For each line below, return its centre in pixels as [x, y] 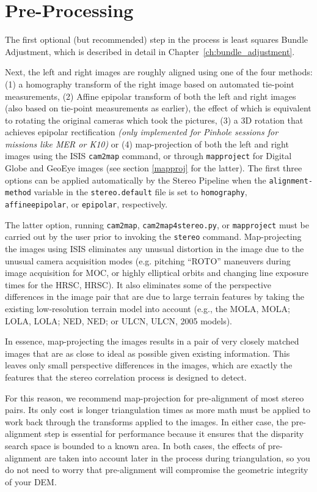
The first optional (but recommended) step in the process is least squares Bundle [156, 39]
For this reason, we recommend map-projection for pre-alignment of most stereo [155, 397]
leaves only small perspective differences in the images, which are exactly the [149, 365]
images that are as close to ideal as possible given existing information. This [148, 353]
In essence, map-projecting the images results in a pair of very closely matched [152, 341]
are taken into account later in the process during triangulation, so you [177, 457]
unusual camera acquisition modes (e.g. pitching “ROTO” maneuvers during [148, 260]
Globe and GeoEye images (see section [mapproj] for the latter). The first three [154, 168]
